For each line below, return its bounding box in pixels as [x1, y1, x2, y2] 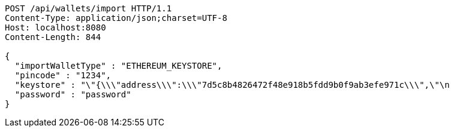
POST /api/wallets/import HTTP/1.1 [5, 4, 172, 13]
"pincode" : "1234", [14, 70, 112, 80]
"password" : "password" [14, 90, 131, 99]
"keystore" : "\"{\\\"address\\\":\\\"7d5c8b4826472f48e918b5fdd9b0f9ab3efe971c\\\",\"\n [14, 80, 450, 90]
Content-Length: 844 [5, 32, 101, 42]
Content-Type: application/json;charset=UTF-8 [5, 13, 227, 23]
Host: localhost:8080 [5, 23, 106, 32]
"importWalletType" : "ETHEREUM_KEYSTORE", [14, 61, 223, 70]
